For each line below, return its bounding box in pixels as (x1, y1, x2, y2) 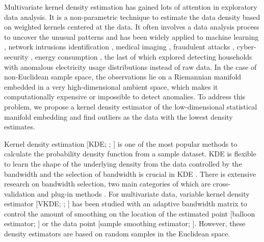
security (4, 51, 29, 62)
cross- (213, 178, 231, 189)
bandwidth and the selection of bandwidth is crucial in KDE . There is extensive (4, 168, 256, 179)
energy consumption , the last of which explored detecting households (35, 51, 252, 62)
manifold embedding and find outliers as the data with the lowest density (4, 111, 233, 122)
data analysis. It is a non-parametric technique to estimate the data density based (4, 11, 260, 22)
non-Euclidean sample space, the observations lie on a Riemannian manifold (4, 71, 242, 82)
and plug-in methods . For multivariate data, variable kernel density (37, 188, 250, 199)
